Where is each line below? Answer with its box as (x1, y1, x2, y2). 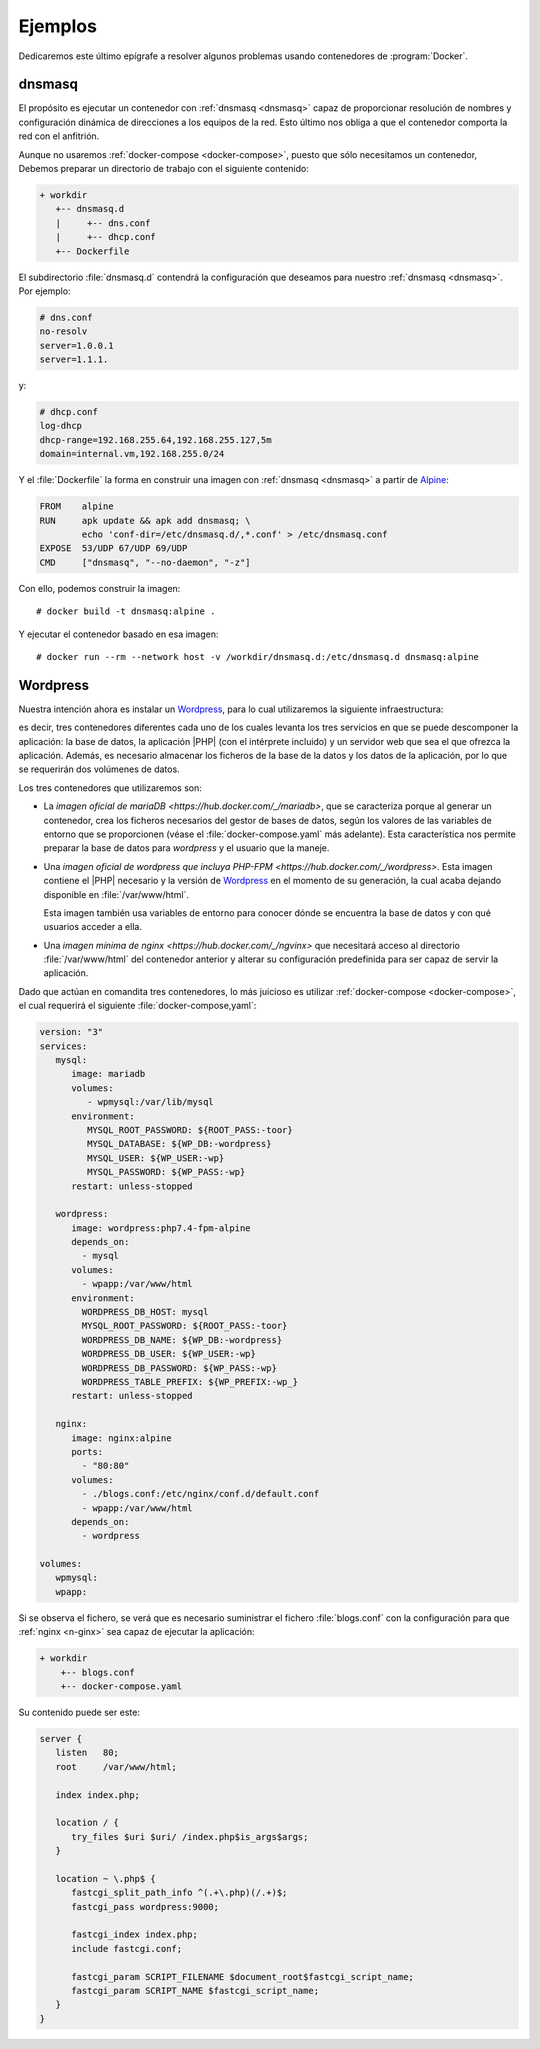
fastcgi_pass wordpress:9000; (71, 1901, 220, 1912)
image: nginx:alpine (71, 1432, 172, 1444)
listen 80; (55, 1747, 120, 1759)
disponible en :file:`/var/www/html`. (43, 888, 190, 900)
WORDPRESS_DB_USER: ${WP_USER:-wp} (81, 1348, 257, 1360)
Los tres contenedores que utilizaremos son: (18, 781, 202, 794)
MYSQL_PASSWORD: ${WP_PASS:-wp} (86, 1166, 246, 1178)
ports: (71, 1446, 104, 1457)
